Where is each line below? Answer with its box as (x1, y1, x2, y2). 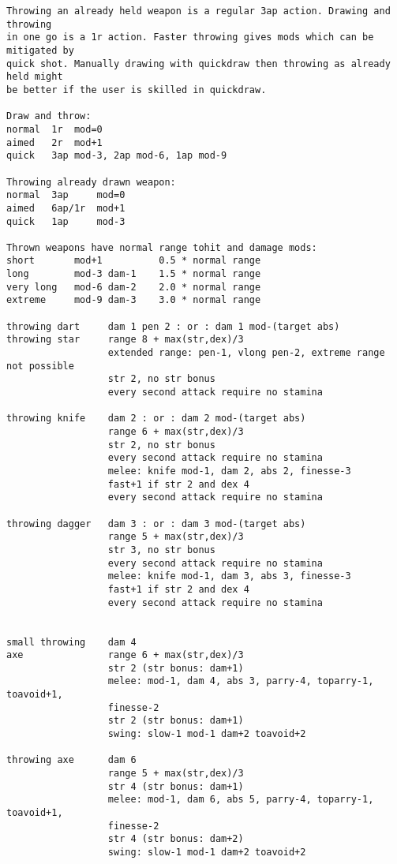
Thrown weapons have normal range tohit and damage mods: (6, 241, 317, 253)
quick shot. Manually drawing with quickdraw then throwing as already (6, 58, 391, 69)
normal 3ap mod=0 (6, 189, 125, 201)
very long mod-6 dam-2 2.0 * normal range (6, 281, 261, 293)
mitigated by (6, 44, 74, 56)
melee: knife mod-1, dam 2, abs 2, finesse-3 (107, 465, 351, 477)
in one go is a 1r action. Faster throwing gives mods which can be (6, 32, 374, 43)
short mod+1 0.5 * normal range (6, 255, 261, 267)
